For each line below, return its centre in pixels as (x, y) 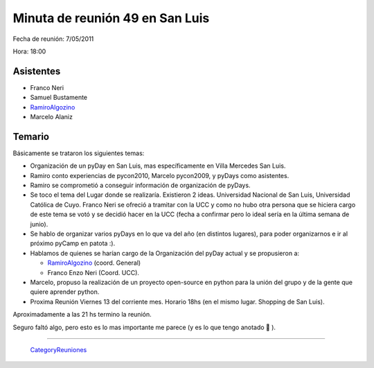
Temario (31, 136)
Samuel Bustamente (59, 98)
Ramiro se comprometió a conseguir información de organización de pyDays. (140, 185)
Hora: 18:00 (29, 51)
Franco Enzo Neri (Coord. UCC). (93, 272)
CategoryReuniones (59, 349)
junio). (39, 224)
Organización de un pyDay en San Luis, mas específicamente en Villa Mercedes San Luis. (158, 166)
